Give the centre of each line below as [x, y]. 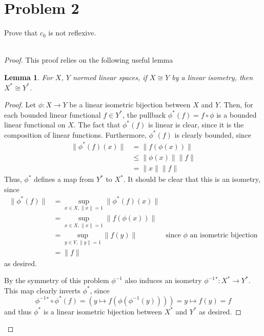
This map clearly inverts [42, 290]
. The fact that [97, 125]
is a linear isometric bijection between [103, 311]
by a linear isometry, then [212, 77]
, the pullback [144, 114]
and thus [18, 311]
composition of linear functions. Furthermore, [75, 134]
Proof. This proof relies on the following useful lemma [89, 60]
